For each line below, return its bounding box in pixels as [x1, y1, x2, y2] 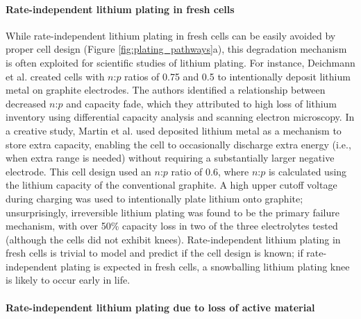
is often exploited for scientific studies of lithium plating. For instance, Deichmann [6, 55, 355, 69]
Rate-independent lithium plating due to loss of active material [6, 300, 315, 314]
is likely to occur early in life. [6, 273, 131, 287]
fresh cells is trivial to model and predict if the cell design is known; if [6, 245, 303, 260]
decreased [6, 96, 47, 110]
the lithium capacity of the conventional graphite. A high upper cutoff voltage [6, 178, 337, 192]
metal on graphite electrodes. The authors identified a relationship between [6, 83, 326, 97]
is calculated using [268, 164, 347, 178]
